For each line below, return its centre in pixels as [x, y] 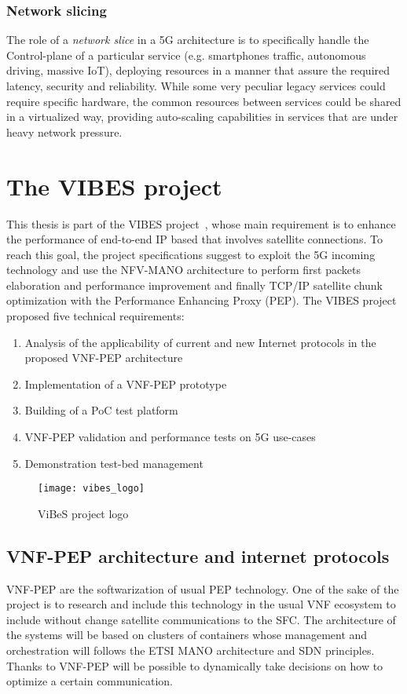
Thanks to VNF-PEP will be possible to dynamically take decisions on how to [195, 665]
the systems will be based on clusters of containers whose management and [187, 635]
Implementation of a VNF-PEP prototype [126, 384]
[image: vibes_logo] [92, 489]
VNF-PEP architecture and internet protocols [198, 555]
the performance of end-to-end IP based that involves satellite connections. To [194, 239]
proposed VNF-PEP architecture [104, 358]
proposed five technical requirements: [95, 316]
